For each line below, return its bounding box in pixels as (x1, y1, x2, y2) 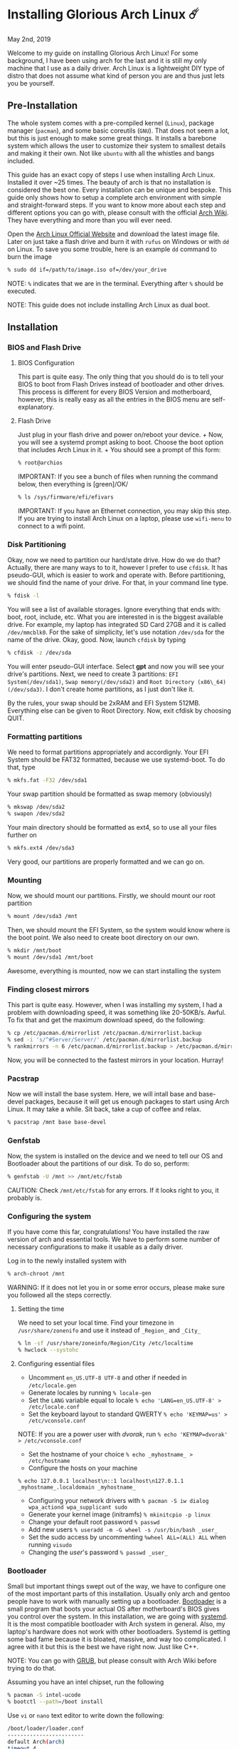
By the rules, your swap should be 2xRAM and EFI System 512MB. (7, 699, 201, 708)
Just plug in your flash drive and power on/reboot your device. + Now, (17, 430, 224, 439)
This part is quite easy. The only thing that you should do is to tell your (17, 372, 224, 381)
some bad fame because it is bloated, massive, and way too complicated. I (7, 1635, 226, 1643)
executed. (7, 287, 37, 295)
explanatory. (17, 403, 55, 412)
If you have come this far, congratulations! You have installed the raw (7, 1228, 210, 1236)
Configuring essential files (17, 1360, 95, 1368)
